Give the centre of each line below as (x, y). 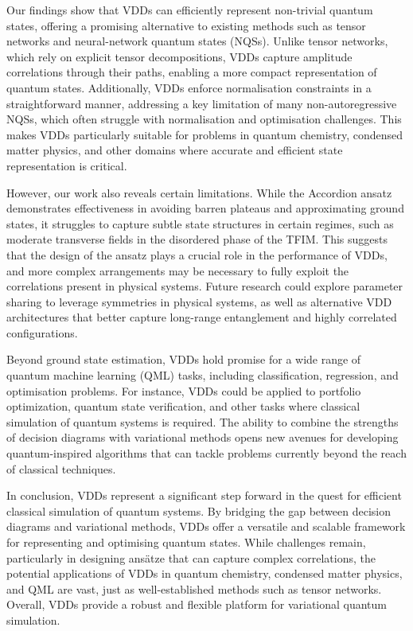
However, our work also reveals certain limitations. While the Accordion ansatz (199, 192)
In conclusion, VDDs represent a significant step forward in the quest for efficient (204, 495)
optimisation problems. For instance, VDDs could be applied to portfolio (184, 390)
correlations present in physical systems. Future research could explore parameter (205, 286)
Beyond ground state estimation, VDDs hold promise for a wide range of (184, 359)
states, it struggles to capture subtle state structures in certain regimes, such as (200, 223)
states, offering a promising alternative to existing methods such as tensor (186, 25)
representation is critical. (67, 165)
